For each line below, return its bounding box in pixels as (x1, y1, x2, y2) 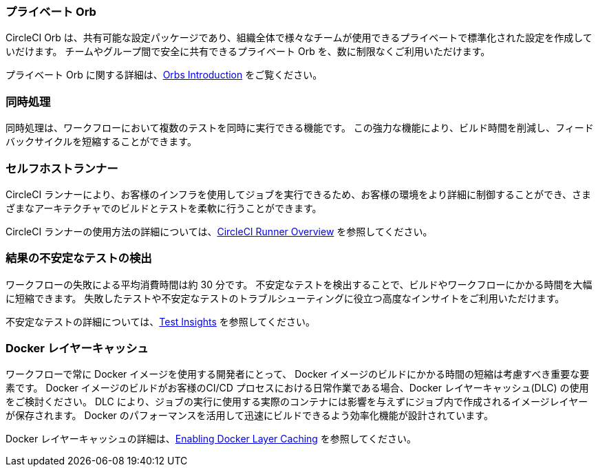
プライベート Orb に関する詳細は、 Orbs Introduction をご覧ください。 (6, 69, 323, 81)
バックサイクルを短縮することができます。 (6, 136, 197, 148)
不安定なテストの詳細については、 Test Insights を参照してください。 (6, 315, 315, 328)
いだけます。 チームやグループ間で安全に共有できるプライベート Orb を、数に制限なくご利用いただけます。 (6, 45, 491, 58)
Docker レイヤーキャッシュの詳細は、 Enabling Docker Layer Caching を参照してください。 (6, 433, 417, 445)
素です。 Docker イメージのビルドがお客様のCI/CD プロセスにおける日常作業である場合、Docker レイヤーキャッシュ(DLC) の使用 (6, 382, 589, 394)
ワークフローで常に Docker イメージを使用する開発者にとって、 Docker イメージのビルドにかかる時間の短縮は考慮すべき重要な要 (6, 368, 590, 380)
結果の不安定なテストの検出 (6, 251, 152, 266)
